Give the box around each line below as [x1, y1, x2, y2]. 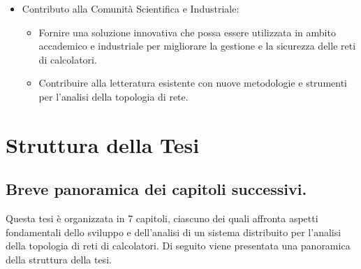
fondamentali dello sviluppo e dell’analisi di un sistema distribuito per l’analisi [6, 224, 341, 239]
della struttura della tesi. [6, 252, 112, 266]
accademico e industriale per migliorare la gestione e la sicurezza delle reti [38, 38, 356, 53]
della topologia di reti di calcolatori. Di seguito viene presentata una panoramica [6, 238, 351, 253]
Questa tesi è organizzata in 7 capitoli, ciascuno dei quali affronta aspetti [6, 211, 318, 226]
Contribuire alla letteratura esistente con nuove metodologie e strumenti [38, 75, 347, 90]
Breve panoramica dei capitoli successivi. [6, 178, 307, 200]
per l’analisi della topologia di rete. [38, 89, 189, 103]
